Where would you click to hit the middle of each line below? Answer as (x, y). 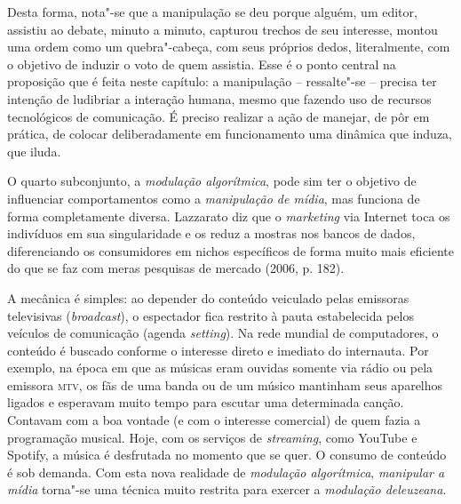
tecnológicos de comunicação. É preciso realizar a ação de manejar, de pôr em (219, 116)
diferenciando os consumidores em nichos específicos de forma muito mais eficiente (231, 250)
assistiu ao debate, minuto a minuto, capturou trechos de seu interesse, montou (223, 29)
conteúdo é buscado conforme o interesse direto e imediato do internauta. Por (218, 350)
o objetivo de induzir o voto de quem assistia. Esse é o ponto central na (202, 64)
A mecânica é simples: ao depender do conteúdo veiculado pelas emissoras (208, 297)
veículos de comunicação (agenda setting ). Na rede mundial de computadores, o (223, 333)
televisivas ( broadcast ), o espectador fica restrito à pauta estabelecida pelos (211, 315)
